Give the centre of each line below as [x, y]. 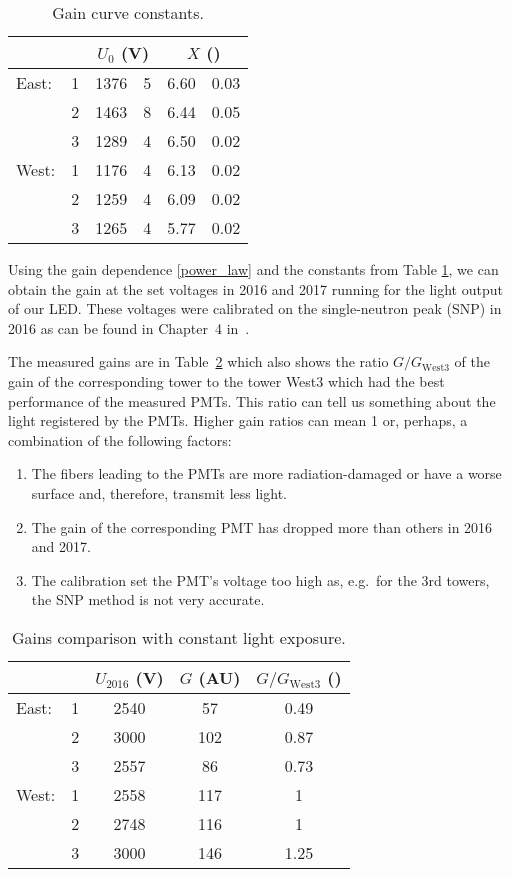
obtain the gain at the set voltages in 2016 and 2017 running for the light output [255, 288]
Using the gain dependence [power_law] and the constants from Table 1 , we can [253, 269]
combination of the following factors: [120, 439]
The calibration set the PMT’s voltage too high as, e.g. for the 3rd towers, [260, 579]
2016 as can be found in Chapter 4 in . [129, 327]
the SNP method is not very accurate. [148, 599]
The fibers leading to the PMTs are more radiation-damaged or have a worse [266, 473]
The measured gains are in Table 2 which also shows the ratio [198, 361]
